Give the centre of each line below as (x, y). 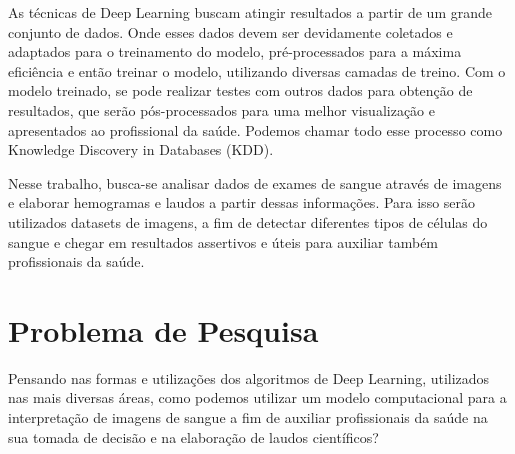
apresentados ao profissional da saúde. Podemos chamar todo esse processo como (255, 129)
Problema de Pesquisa (163, 329)
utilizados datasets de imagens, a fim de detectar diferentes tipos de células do (248, 221)
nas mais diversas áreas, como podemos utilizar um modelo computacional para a (257, 397)
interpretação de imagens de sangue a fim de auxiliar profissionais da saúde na (248, 417)
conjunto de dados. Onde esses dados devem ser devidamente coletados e (230, 31)
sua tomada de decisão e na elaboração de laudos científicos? (193, 436)
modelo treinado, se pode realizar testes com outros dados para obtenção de (240, 90)
